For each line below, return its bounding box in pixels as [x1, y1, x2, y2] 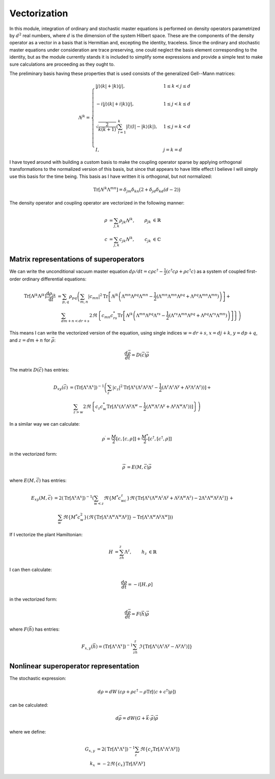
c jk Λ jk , [119, 236, 134, 244]
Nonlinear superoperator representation [9, 662, 140, 670]
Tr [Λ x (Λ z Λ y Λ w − [106, 403, 143, 409]
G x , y [85, 746, 95, 753]
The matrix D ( [9, 367, 39, 373]
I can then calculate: [9, 566, 52, 573]
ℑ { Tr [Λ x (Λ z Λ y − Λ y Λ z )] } [138, 643, 193, 650]
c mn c [101, 313, 114, 320]
